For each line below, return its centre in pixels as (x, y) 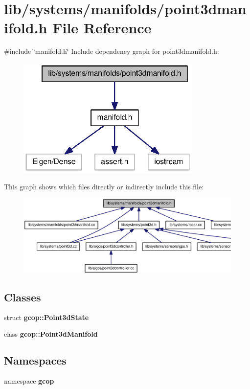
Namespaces (35, 360)
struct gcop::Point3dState (46, 317)
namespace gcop (29, 380)
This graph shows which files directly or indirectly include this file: (104, 186)
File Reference (102, 28)
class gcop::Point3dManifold (51, 333)
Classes (23, 297)
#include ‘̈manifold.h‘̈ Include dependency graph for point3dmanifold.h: (112, 51)
